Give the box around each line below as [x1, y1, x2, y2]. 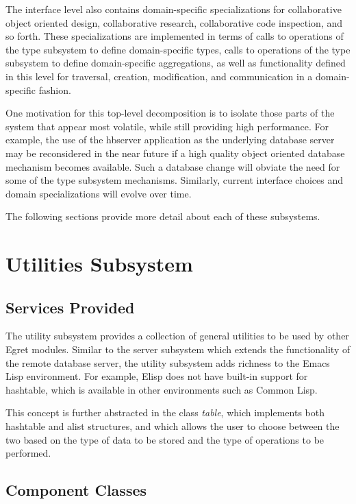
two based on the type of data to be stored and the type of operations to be [5, 432, 325, 446]
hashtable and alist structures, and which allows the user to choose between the [5, 419, 340, 433]
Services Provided [5, 296, 135, 317]
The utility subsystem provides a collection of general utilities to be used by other [5, 328, 349, 343]
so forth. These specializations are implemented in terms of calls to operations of [5, 29, 344, 43]
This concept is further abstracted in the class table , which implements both [5, 405, 325, 420]
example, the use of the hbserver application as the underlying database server [5, 132, 335, 147]
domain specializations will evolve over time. [5, 186, 192, 200]
